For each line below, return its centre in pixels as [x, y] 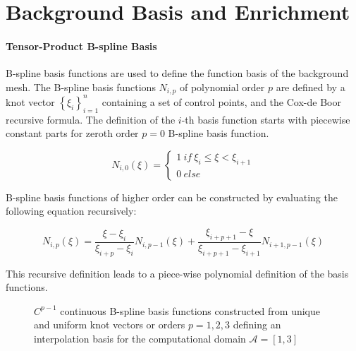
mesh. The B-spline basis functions [81, 87]
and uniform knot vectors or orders [110, 325]
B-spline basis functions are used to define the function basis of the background [177, 73]
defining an [257, 325]
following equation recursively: [71, 211]
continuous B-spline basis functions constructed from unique [190, 310]
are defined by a [311, 87]
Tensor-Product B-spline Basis [81, 46]
